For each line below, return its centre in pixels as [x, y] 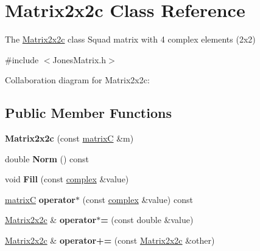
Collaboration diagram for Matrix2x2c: [77, 80]
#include [22, 59]
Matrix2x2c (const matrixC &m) [69, 138]
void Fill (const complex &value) [67, 179]
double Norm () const [47, 158]
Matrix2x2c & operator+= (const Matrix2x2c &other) [110, 240]
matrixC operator [40, 199]
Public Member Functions [88, 113]
